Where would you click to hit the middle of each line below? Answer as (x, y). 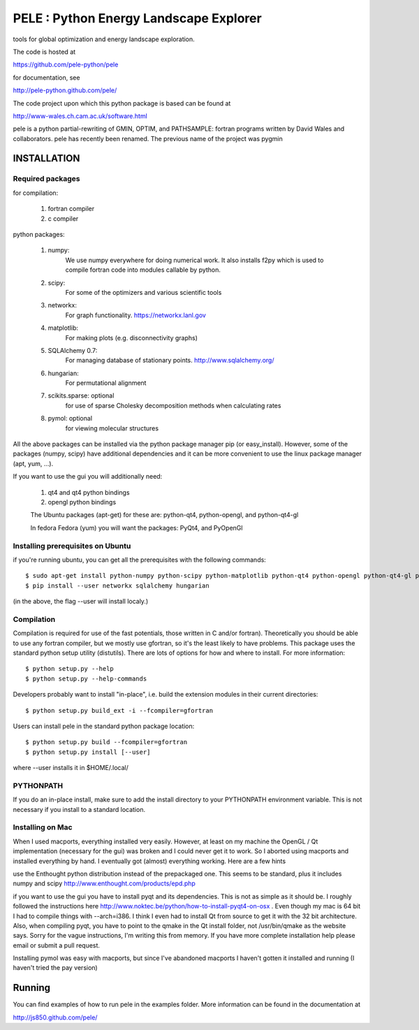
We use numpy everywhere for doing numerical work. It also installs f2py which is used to (194, 260)
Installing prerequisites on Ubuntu (72, 546)
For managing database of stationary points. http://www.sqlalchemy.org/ (170, 361)
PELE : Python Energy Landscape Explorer (137, 18)
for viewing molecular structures (112, 428)
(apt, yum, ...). (33, 463)
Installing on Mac (43, 827)
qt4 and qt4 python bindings (89, 492)
